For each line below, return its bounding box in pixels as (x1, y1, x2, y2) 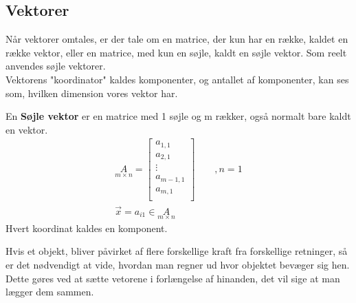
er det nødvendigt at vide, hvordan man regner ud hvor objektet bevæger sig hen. (5, 258, 350, 272)
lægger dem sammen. (5, 284, 94, 299)
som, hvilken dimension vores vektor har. (5, 85, 178, 100)
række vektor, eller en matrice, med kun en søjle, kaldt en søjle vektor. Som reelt (5, 45, 347, 59)
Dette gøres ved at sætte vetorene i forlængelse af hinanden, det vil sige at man (5, 271, 340, 285)
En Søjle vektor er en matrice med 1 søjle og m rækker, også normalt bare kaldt (5, 109, 351, 123)
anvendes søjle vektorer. (5, 59, 106, 73)
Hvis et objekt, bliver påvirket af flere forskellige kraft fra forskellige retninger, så (5, 244, 348, 258)
